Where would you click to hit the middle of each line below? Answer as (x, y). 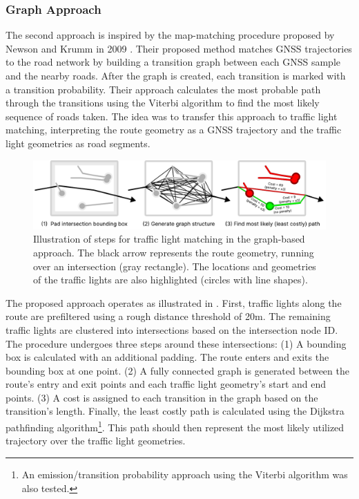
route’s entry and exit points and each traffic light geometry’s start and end (166, 384)
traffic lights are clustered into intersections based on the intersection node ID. (172, 329)
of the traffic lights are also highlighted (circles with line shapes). (171, 280)
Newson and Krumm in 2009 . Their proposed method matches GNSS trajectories (179, 48)
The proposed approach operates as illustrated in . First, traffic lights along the (174, 302)
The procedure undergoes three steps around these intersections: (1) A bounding (176, 343)
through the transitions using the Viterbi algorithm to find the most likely (163, 103)
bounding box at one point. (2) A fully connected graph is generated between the (177, 370)
